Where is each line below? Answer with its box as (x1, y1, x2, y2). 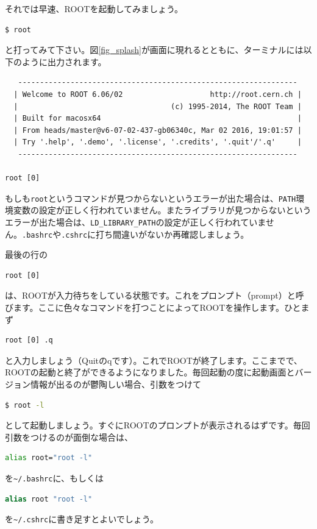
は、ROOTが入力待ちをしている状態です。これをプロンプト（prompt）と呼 (5, 289, 304, 302)
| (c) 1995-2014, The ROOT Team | (13, 102, 302, 111)
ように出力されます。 (21, 55, 107, 68)
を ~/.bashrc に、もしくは (5, 472, 104, 484)
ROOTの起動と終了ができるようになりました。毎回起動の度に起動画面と (5, 366, 295, 378)
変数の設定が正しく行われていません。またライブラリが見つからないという (13, 204, 312, 216)
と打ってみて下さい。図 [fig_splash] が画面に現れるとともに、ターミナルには (5, 43, 304, 56)
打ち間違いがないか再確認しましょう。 (96, 227, 249, 240)
